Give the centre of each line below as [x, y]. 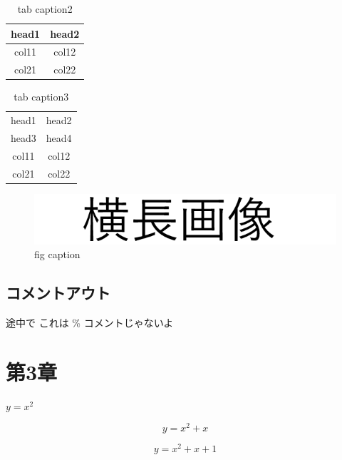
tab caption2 [45, 9]
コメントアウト [58, 293]
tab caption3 [41, 97]
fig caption [57, 254]
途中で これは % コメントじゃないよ [90, 322]
